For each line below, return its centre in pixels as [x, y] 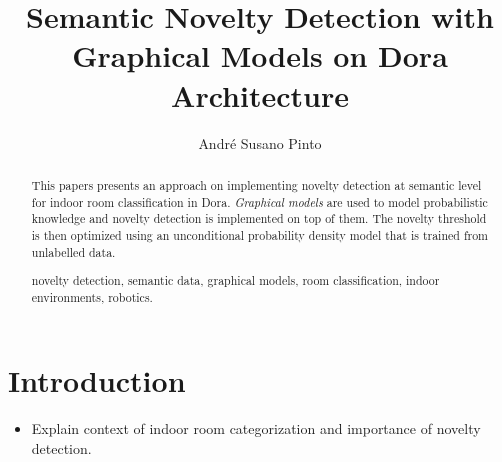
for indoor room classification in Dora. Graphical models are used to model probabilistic [259, 201]
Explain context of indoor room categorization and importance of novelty [256, 428]
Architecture [260, 94]
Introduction [97, 380]
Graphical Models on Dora [260, 55]
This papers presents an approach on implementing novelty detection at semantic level [256, 184]
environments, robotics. [92, 296]
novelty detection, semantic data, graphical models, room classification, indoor [235, 280]
